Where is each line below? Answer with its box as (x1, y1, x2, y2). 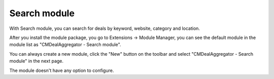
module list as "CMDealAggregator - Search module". (9, 42, 121, 48)
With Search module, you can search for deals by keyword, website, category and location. (9, 25, 200, 31)
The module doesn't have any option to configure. (9, 67, 114, 73)
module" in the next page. (9, 58, 63, 64)
